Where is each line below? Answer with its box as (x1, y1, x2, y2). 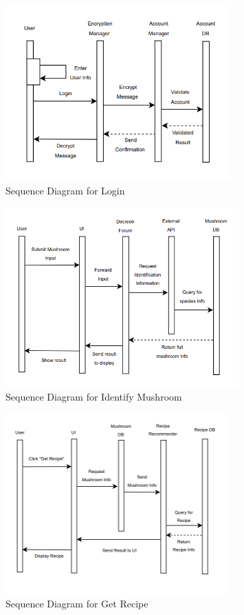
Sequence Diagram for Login (5, 183, 125, 198)
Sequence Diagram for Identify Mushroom (5, 389, 182, 403)
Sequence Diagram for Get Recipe (5, 596, 148, 611)
